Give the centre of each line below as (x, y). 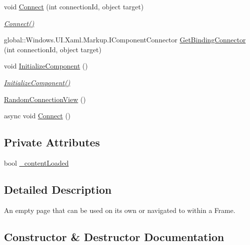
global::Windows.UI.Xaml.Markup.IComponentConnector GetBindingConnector (125, 40)
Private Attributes (52, 142)
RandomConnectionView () (45, 99)
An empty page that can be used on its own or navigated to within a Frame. (120, 210)
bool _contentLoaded (36, 162)
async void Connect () (37, 116)
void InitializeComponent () (46, 66)
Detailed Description (58, 189)
